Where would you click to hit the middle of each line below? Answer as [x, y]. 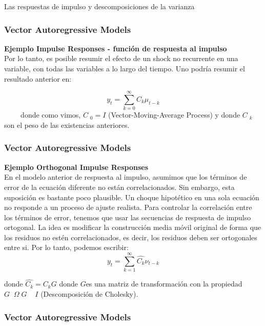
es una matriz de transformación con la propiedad [164, 284]
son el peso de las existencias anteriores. [67, 124]
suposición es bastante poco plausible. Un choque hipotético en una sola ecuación [132, 197]
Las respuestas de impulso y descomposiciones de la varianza [99, 6]
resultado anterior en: [38, 78]
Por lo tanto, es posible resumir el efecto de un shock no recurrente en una [121, 58]
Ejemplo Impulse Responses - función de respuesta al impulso [116, 48]
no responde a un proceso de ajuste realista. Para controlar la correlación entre [128, 207]
